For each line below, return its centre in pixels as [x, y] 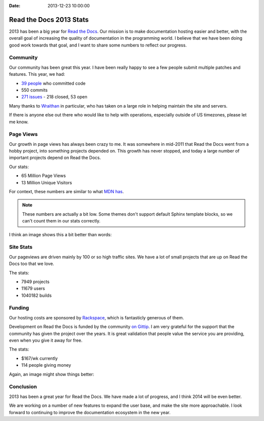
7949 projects [35, 282]
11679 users [33, 288]
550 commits [34, 90]
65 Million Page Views [44, 176]
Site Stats [21, 247]
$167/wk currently [40, 358]
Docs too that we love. [32, 264]
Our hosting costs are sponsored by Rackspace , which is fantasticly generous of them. [97, 317]
